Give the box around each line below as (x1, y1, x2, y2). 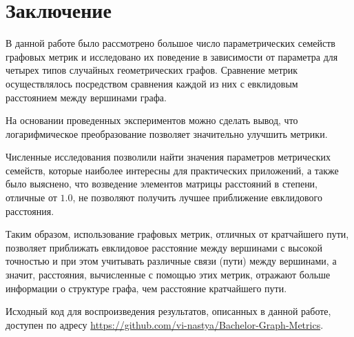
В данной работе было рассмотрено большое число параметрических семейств (6, 36, 335, 50)
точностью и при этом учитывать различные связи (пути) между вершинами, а (6, 254, 337, 268)
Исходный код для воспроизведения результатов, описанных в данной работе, (6, 304, 331, 318)
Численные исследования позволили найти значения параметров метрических (6, 150, 331, 164)
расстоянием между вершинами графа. (6, 90, 167, 104)
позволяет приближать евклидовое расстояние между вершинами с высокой (6, 240, 323, 254)
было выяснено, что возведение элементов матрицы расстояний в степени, (6, 176, 318, 191)
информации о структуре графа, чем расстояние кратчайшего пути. (6, 280, 287, 295)
